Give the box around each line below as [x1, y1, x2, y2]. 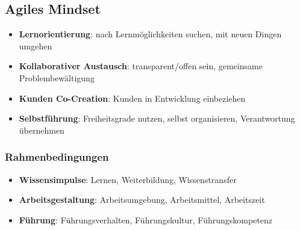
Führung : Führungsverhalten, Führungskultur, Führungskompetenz [19, 213, 273, 226]
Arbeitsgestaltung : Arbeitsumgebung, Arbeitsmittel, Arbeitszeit [19, 193, 265, 206]
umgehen [19, 39, 52, 52]
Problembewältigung [19, 71, 95, 84]
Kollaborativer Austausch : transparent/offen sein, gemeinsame [19, 60, 263, 72]
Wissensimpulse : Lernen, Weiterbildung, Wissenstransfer [19, 173, 237, 185]
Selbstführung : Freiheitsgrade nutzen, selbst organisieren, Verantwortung [19, 112, 295, 125]
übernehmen [19, 123, 64, 136]
